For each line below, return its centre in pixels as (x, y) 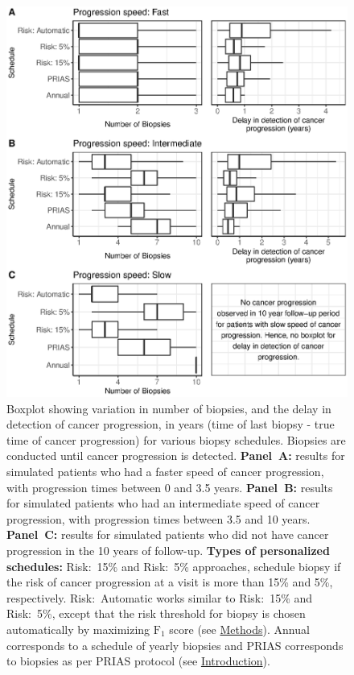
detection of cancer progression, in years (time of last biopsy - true (171, 424)
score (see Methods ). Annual (239, 629)
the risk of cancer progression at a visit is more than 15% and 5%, (170, 582)
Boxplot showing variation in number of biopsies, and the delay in (169, 408)
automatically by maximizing (78, 629)
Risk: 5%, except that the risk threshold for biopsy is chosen (156, 613)
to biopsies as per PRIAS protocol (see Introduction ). (138, 661)
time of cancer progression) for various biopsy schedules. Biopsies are (176, 439)
